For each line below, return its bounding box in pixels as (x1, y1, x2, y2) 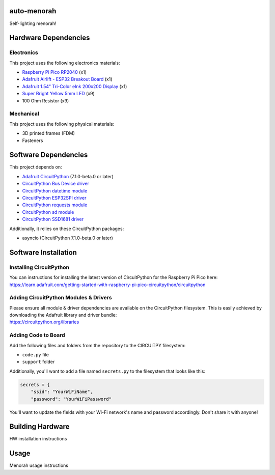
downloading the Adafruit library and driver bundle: (9, 312, 117, 318)
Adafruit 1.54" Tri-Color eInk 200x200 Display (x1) (22, 83, 127, 89)
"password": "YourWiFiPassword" (31, 396, 112, 402)
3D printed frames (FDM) (22, 130, 75, 136)
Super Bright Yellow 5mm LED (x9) (22, 91, 95, 97)
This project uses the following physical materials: (9, 121, 115, 127)
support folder (22, 359, 55, 365)
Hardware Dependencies (9, 34, 90, 42)
